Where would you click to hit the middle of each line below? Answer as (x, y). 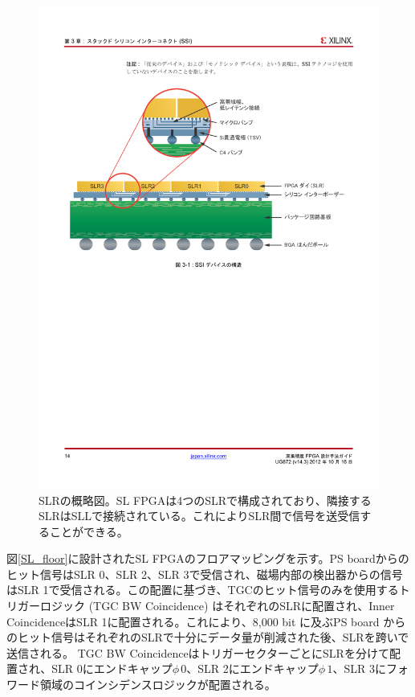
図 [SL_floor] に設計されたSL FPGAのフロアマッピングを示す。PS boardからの (208, 558)
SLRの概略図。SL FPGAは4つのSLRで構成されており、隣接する (205, 500)
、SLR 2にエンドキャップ (252, 668)
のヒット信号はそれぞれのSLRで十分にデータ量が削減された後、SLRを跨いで (208, 637)
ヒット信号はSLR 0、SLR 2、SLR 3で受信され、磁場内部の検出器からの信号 (205, 574)
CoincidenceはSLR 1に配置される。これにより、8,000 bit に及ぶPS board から (206, 621)
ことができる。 (89, 531)
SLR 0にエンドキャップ (112, 668)
